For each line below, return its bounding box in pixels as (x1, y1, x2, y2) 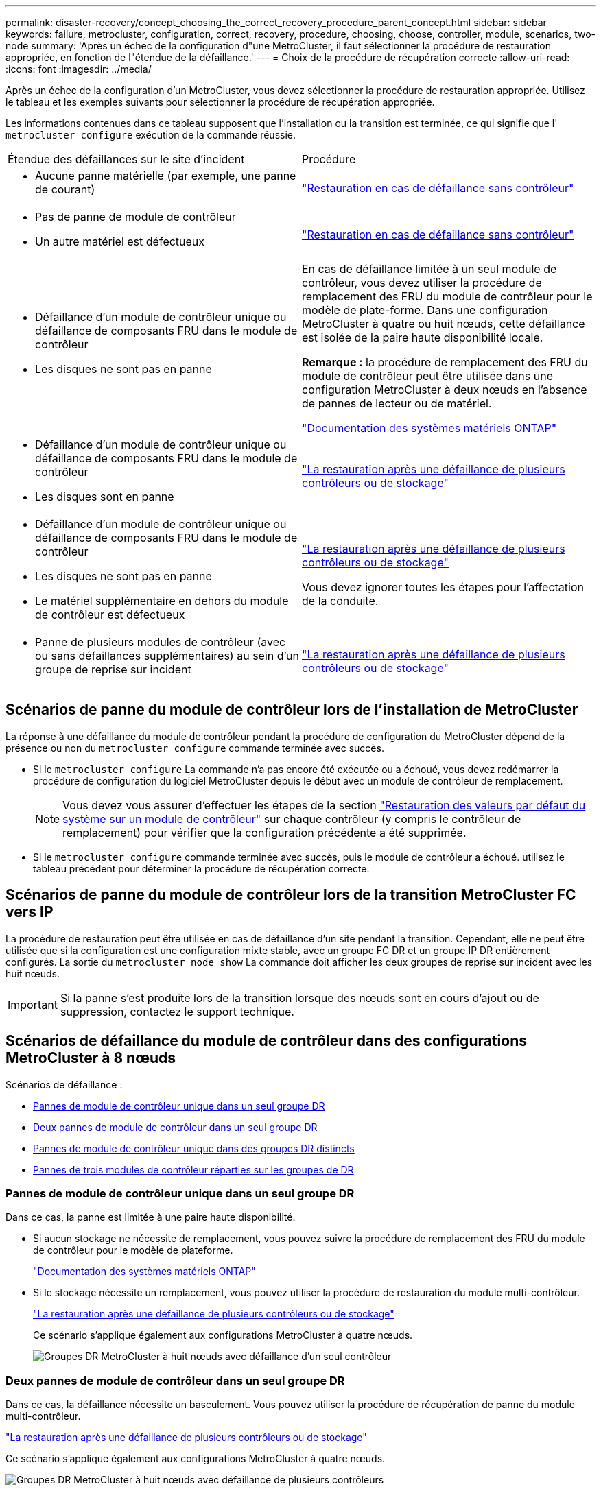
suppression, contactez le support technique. (60, 1004, 294, 1018)
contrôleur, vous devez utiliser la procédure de (302, 276, 542, 289)
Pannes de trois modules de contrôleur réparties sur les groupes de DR (33, 1163, 354, 1176)
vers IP (5, 903, 54, 921)
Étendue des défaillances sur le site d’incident (8, 152, 245, 166)
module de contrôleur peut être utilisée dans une (302, 369, 553, 383)
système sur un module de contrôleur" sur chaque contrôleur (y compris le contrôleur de (62, 811, 521, 826)
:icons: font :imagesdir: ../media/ (5, 63, 152, 75)
